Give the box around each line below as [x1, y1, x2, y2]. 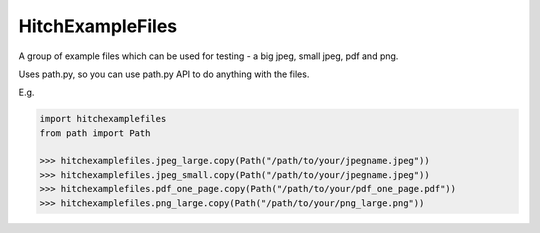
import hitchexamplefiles [39, 113, 167, 125]
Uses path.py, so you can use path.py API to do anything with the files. [18, 68, 310, 80]
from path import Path [39, 127, 151, 139]
